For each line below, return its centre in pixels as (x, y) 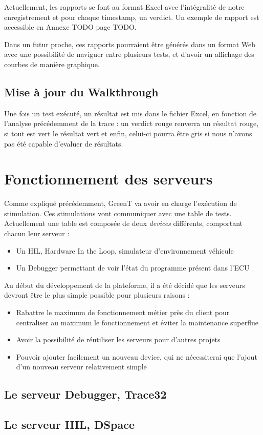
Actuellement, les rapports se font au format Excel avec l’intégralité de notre (124, 7)
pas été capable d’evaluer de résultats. (64, 143)
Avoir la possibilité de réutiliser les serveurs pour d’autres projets (118, 339)
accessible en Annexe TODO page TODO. (70, 27)
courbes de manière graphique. (52, 64)
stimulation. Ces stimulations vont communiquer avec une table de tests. (118, 213)
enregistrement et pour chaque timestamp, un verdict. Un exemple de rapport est (132, 17)
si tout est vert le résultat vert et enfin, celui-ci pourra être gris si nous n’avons (128, 133)
